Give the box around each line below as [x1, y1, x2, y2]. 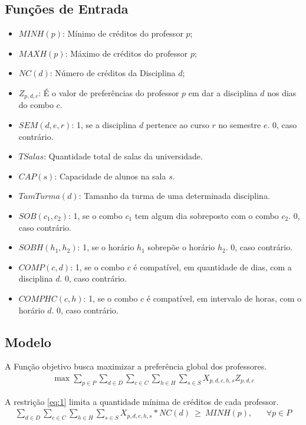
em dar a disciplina [188, 86, 258, 99]
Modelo [5, 332, 51, 351]
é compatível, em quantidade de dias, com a [133, 260, 292, 273]
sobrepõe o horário [147, 241, 215, 253]
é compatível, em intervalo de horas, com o [146, 292, 302, 304]
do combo [18, 99, 54, 111]
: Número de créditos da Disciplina [50, 67, 176, 79]
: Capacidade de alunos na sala [54, 169, 166, 182]
